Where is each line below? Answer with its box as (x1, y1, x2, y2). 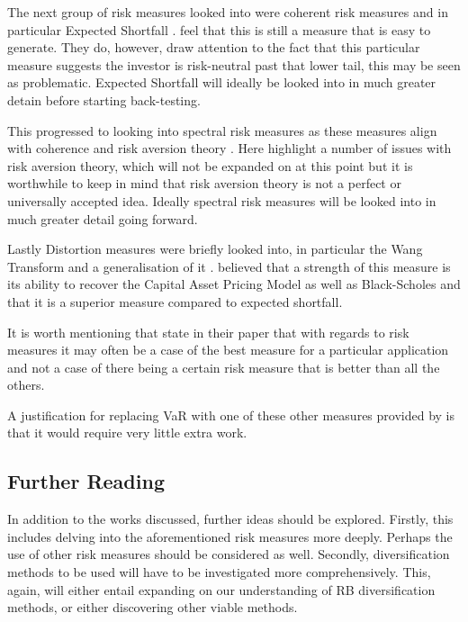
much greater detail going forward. (7, 209, 198, 228)
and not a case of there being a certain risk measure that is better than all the (7, 357, 440, 376)
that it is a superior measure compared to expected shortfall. (7, 292, 343, 311)
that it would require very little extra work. (7, 423, 247, 442)
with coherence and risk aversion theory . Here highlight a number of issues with (7, 139, 452, 158)
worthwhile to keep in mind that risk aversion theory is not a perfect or (7, 174, 401, 193)
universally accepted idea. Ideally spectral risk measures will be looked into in (7, 191, 436, 210)
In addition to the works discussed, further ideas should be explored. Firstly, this (7, 509, 454, 528)
